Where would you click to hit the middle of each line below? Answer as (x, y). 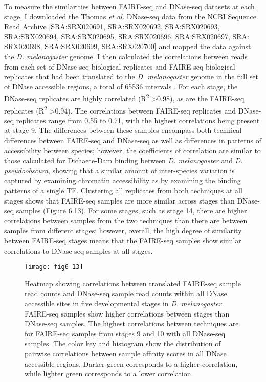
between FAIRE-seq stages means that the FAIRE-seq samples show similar (123, 240)
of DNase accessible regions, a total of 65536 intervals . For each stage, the (121, 86)
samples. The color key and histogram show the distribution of (123, 343)
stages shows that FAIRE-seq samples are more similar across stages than (119, 200)
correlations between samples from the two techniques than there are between (126, 220)
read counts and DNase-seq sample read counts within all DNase (126, 293)
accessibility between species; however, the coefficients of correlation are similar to (132, 150)
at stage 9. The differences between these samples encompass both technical (123, 130)
